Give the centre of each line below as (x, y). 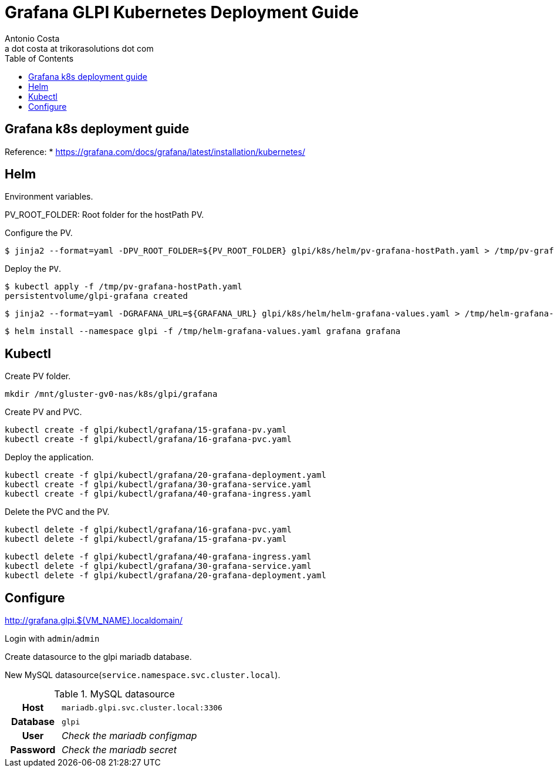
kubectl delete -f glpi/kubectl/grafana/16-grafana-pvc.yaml (148, 530)
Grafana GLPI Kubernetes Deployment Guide (182, 12)
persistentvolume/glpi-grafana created (96, 296)
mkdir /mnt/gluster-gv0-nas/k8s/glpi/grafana (111, 394)
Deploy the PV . (33, 269)
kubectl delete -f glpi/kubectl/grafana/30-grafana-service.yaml (158, 566)
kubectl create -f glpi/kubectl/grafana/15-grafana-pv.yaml (146, 430)
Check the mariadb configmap (129, 736)
